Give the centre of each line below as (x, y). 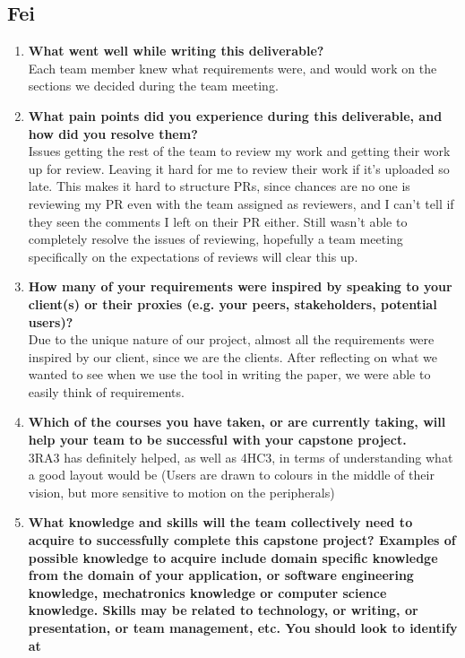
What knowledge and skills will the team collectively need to (220, 522)
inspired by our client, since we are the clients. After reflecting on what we (232, 356)
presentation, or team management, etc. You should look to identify (243, 628)
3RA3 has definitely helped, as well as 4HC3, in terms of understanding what (241, 457)
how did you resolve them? (113, 133)
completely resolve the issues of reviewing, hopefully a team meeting (215, 239)
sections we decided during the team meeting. (153, 86)
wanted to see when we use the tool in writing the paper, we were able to (229, 374)
